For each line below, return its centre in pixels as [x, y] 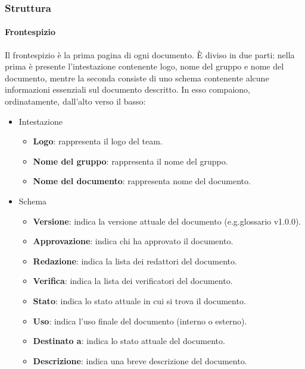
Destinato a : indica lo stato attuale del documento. [129, 341]
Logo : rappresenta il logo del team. [98, 141]
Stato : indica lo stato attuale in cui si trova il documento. [139, 300]
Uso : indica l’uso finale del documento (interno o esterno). [140, 321]
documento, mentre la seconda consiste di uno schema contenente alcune [137, 78]
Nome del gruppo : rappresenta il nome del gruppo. [130, 161]
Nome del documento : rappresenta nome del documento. [142, 181]
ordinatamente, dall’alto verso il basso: [75, 101]
